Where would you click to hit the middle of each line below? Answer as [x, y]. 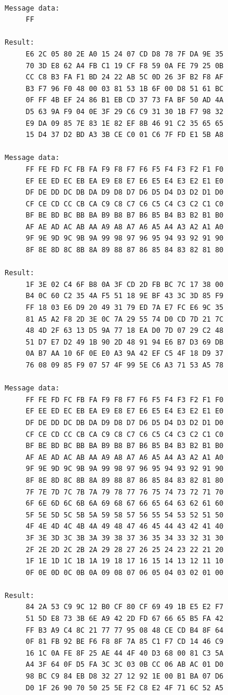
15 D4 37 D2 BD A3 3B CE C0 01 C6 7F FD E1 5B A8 [125, 135]
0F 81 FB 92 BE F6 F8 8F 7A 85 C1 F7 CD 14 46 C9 [125, 642]
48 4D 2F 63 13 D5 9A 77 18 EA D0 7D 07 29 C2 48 [125, 331]
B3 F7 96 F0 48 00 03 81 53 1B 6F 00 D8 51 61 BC [125, 88]
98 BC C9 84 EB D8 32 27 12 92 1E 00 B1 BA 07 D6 [125, 676]
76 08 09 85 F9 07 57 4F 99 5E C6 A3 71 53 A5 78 [125, 365]
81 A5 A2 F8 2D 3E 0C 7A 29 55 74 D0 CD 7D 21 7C [125, 319]
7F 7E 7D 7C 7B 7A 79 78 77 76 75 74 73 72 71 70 [125, 492]
